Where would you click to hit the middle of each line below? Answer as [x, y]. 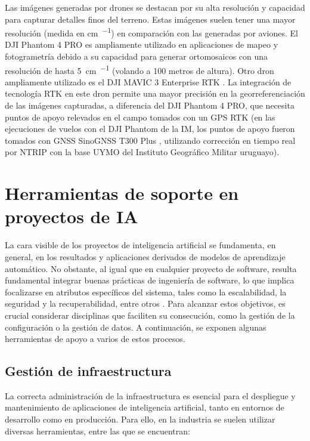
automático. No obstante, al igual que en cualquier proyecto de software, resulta [151, 268]
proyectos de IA [72, 216]
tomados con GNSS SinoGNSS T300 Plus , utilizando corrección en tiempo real [150, 140]
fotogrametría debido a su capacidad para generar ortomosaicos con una [137, 56]
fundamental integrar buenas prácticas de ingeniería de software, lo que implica [150, 280]
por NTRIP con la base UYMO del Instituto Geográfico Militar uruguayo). [142, 152]
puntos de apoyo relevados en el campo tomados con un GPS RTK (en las [140, 117]
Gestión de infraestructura [88, 371]
